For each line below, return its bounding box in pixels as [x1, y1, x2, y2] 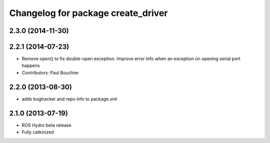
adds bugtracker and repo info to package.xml [21, 95, 117, 102]
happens [21, 62, 40, 68]
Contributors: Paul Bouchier [21, 69, 79, 75]
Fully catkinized [21, 129, 54, 135]
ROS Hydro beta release [21, 122, 72, 128]
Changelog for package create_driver [9, 7, 168, 18]
